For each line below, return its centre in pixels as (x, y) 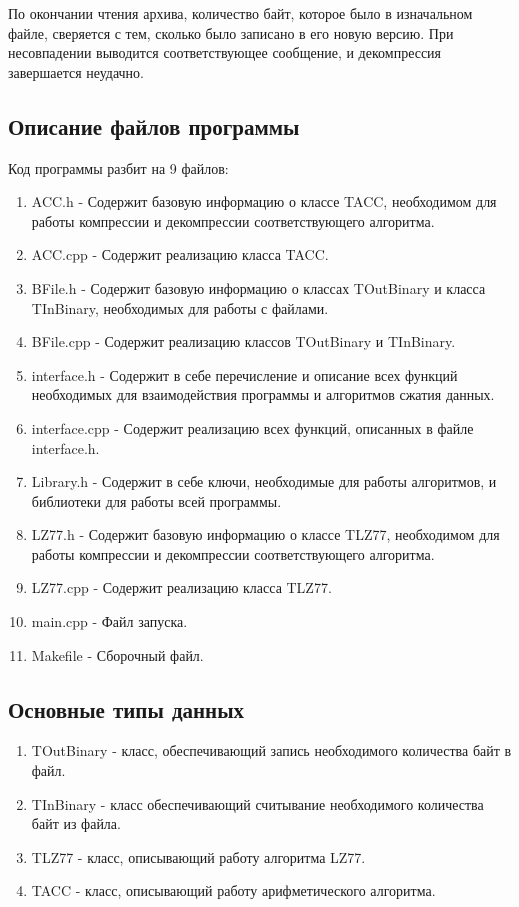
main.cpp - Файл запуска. (109, 621)
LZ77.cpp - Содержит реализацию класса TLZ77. (181, 587)
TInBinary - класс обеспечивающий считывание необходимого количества (257, 803)
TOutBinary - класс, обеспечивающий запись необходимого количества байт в (271, 750)
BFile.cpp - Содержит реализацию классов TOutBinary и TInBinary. (243, 341)
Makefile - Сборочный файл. (117, 654)
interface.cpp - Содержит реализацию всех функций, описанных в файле (252, 427)
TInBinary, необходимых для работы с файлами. (180, 307)
